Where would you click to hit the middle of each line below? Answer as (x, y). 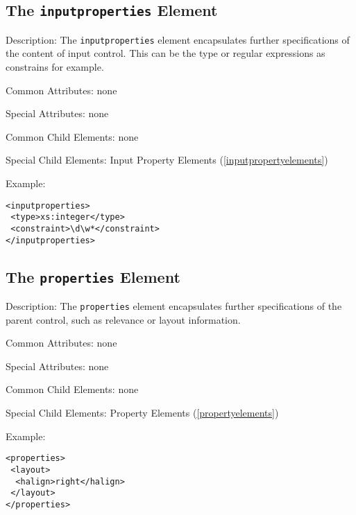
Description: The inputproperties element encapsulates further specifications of (178, 39)
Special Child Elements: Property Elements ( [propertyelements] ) (142, 413)
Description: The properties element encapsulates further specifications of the (174, 306)
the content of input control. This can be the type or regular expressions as (166, 53)
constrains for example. (55, 67)
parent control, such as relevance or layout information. (123, 319)
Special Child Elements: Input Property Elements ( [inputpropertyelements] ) (167, 160)
